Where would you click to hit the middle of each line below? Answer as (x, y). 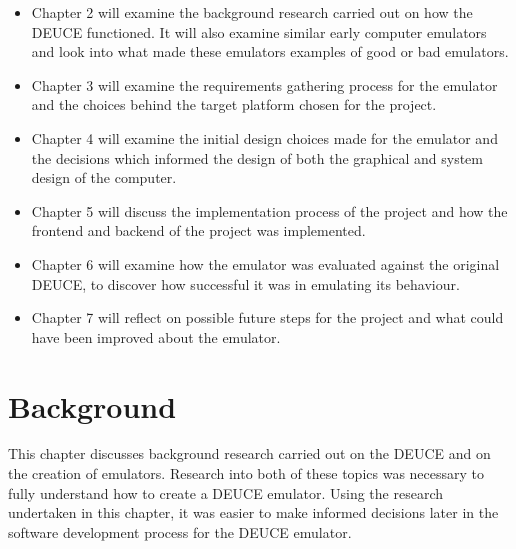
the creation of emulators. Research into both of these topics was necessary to (246, 473)
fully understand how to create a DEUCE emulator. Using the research (226, 492)
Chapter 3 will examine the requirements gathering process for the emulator (264, 84)
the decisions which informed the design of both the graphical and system (257, 157)
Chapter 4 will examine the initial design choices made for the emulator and (264, 137)
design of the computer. (104, 177)
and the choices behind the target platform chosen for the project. (234, 104)
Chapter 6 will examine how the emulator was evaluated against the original (265, 263)
